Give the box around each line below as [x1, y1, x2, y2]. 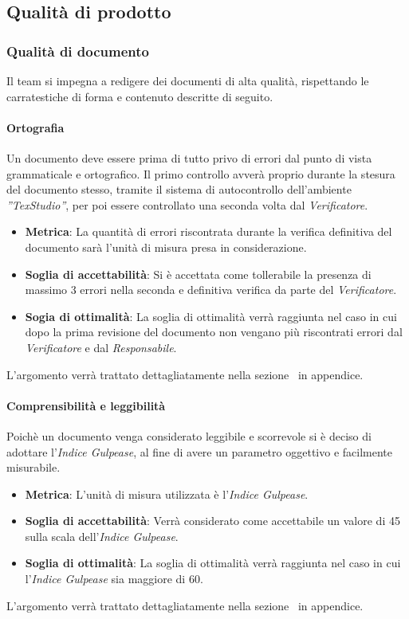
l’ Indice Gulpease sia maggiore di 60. [25, 570, 203, 587]
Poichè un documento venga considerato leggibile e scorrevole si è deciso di [6, 427, 372, 444]
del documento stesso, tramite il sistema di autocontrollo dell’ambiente [6, 181, 352, 198]
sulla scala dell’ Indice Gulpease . [25, 527, 179, 544]
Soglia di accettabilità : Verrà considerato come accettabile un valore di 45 [25, 512, 400, 529]
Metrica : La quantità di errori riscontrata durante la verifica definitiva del [25, 223, 392, 240]
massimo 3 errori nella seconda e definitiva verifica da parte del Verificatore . [25, 281, 397, 298]
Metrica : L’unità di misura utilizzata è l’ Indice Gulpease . [25, 485, 309, 502]
